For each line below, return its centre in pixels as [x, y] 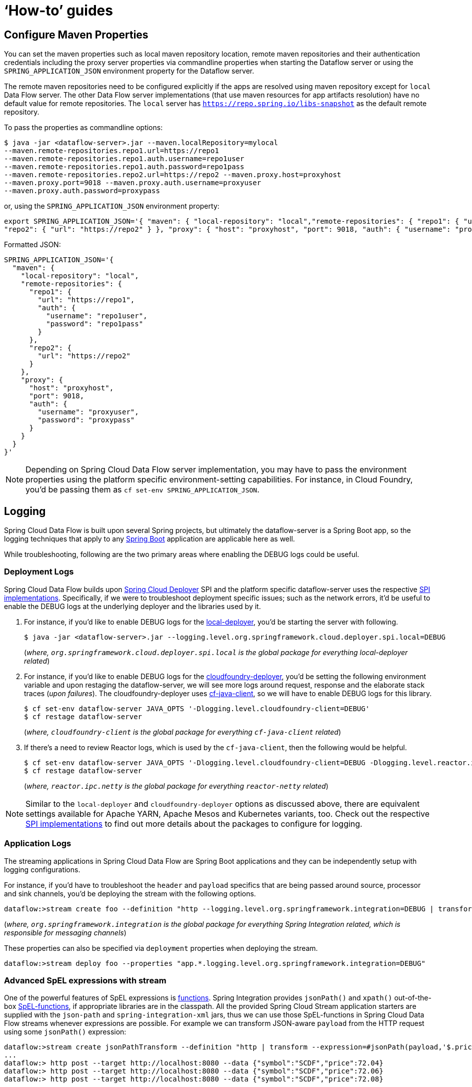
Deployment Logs [39, 572]
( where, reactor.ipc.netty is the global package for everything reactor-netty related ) [176, 786]
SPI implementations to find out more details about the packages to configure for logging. [194, 824]
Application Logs [38, 844]
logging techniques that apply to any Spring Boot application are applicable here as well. [149, 539]
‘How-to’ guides [58, 11]
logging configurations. [42, 869]
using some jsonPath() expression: [65, 1032]
